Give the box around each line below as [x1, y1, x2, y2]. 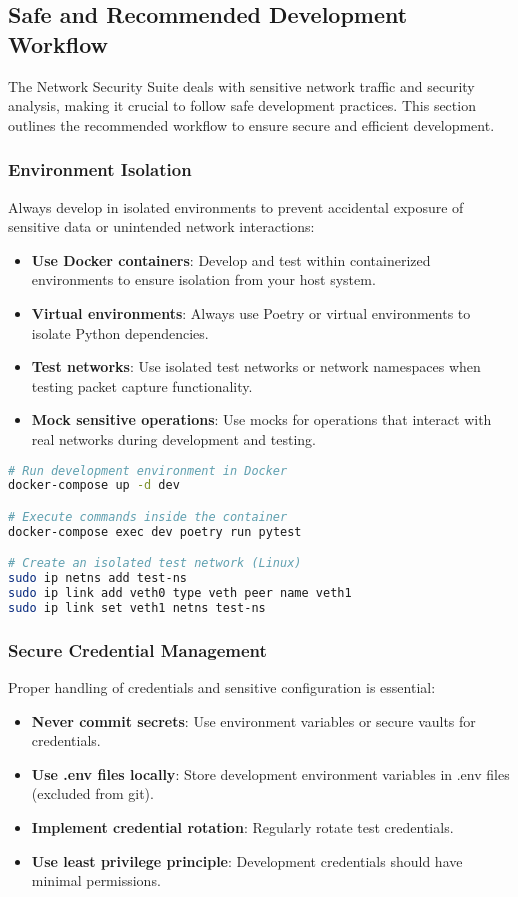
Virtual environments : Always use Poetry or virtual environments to [31, 302, 471, 323]
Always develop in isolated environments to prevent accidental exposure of [8, 196, 464, 217]
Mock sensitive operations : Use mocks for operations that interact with [31, 409, 492, 430]
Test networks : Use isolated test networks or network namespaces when [31, 356, 481, 377]
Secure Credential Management [8, 637, 267, 662]
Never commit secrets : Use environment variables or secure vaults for [31, 710, 476, 731]
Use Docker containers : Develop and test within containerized [31, 249, 431, 270]
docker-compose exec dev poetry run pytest [8, 524, 302, 539]
